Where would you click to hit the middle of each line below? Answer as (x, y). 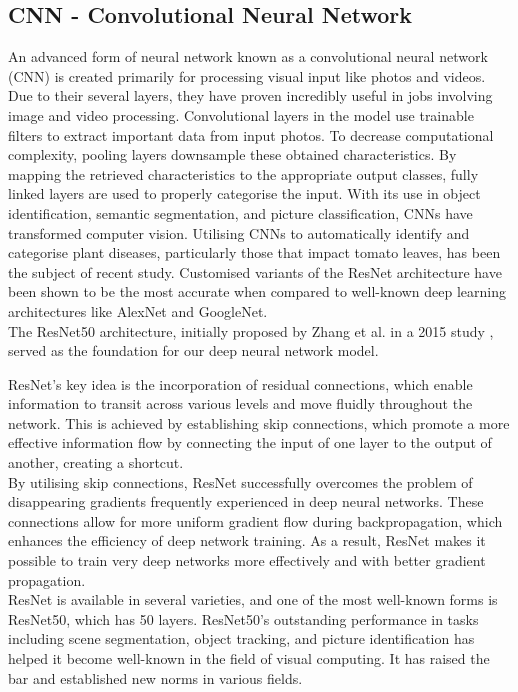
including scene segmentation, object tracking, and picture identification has (241, 638)
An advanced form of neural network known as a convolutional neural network (248, 56)
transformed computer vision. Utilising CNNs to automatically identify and (239, 232)
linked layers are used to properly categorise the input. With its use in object (244, 193)
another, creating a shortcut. (96, 462)
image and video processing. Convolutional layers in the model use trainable (241, 114)
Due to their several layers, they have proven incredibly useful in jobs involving (250, 95)
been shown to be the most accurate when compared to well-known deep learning (257, 291)
